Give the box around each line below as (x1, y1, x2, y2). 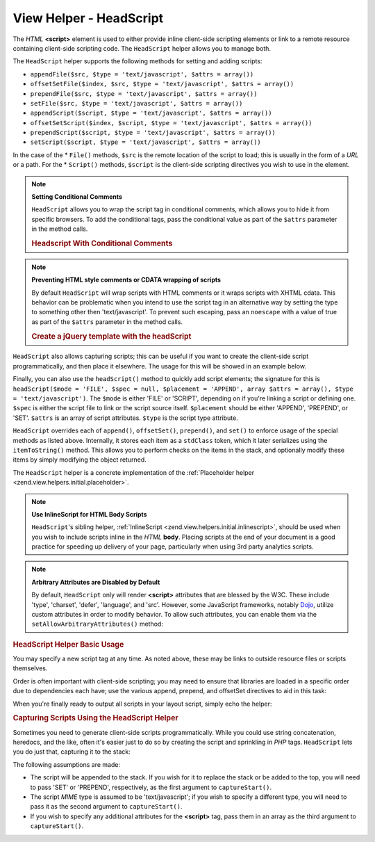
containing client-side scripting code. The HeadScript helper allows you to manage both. (12, 44, 271, 52)
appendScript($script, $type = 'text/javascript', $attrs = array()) (30, 109, 272, 118)
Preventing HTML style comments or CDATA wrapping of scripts (31, 275, 222, 284)
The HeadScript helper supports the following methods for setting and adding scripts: (12, 57, 262, 65)
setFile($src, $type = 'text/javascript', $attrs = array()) (30, 99, 243, 107)
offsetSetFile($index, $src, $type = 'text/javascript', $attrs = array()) (30, 80, 294, 88)
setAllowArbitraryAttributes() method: (31, 620, 163, 629)
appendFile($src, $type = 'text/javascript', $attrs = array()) (30, 70, 254, 78)
